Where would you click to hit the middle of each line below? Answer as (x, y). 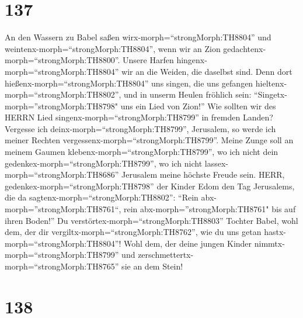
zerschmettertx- (166, 255)
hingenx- (192, 60)
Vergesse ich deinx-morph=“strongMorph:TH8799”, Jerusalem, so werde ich (140, 128)
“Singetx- (271, 94)
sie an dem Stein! (152, 266)
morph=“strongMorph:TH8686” (62, 174)
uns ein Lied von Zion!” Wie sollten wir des (198, 106)
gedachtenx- (245, 48)
